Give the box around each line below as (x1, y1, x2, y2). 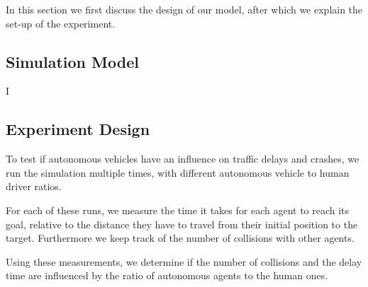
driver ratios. (6, 179, 62, 194)
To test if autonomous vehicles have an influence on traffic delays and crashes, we (6, 151, 359, 166)
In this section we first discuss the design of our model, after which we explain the (6, 2, 363, 16)
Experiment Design (6, 118, 150, 140)
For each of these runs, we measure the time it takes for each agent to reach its (6, 202, 350, 217)
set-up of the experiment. (6, 16, 116, 30)
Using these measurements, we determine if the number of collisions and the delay (6, 254, 362, 269)
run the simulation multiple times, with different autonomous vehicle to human (6, 165, 350, 180)
